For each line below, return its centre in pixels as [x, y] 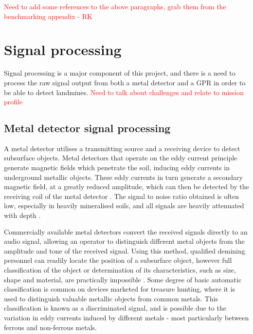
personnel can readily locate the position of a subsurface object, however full [118, 260]
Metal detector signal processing [87, 128]
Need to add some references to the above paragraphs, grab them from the [115, 6]
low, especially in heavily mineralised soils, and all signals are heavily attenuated [124, 206]
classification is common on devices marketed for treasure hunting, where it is [120, 289]
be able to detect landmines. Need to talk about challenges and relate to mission [124, 92]
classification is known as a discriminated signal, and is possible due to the [115, 308]
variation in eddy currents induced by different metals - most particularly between [126, 317]
